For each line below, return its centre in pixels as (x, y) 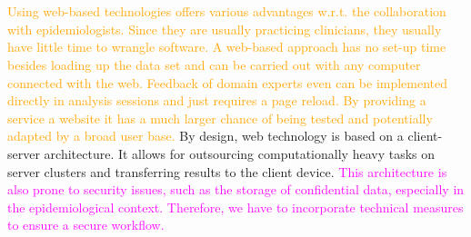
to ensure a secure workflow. (86, 225)
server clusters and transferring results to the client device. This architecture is (227, 171)
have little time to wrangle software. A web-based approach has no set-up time (227, 47)
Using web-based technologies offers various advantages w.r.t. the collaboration (227, 11)
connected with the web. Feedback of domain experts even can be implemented (228, 82)
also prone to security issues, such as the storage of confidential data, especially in (236, 189)
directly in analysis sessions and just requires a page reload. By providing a (217, 100)
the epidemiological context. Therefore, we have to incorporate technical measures (235, 207)
